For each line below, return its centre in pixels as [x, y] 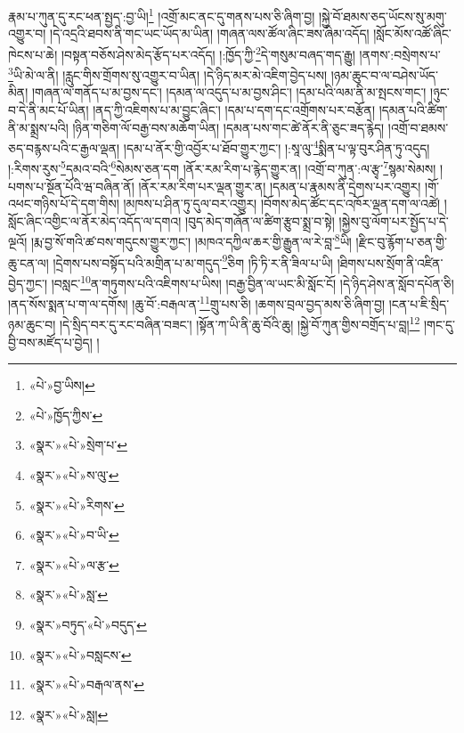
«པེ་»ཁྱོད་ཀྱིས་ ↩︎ [66, 415]
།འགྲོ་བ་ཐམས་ [418, 127]
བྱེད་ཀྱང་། [28, 283]
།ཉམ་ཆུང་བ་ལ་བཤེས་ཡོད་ [384, 74]
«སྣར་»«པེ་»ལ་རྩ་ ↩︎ [74, 564]
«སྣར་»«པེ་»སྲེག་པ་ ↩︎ [78, 445]
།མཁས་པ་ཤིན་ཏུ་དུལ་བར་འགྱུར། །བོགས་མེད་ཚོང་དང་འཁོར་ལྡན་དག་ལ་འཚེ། [282, 204]
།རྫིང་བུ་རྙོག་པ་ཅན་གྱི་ [401, 242]
